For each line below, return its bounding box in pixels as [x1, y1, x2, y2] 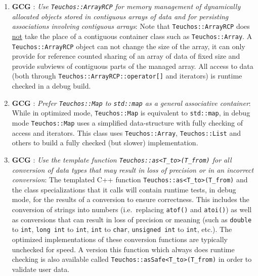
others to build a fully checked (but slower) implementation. [12, 137, 198, 148]
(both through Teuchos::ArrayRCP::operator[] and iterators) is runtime [12, 70, 242, 81]
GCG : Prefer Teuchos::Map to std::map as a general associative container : [12, 97, 251, 108]
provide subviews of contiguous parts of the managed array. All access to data [12, 60, 253, 71]
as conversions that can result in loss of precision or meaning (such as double [12, 214, 252, 224]
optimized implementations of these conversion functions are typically [12, 233, 228, 244]
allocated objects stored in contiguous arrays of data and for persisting [12, 11, 229, 21]
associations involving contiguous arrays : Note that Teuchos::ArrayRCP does [12, 21, 250, 31]
